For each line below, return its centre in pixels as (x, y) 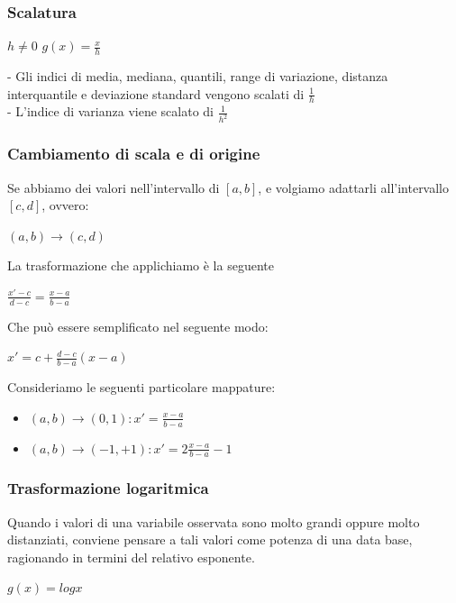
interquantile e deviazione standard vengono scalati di (156, 93)
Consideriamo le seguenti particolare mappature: (141, 387)
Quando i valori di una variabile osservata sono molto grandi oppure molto (214, 521)
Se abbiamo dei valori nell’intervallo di (114, 187)
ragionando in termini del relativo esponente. (131, 557)
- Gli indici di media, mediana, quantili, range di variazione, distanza (198, 76)
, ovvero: (65, 205)
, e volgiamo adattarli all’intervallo (354, 187)
